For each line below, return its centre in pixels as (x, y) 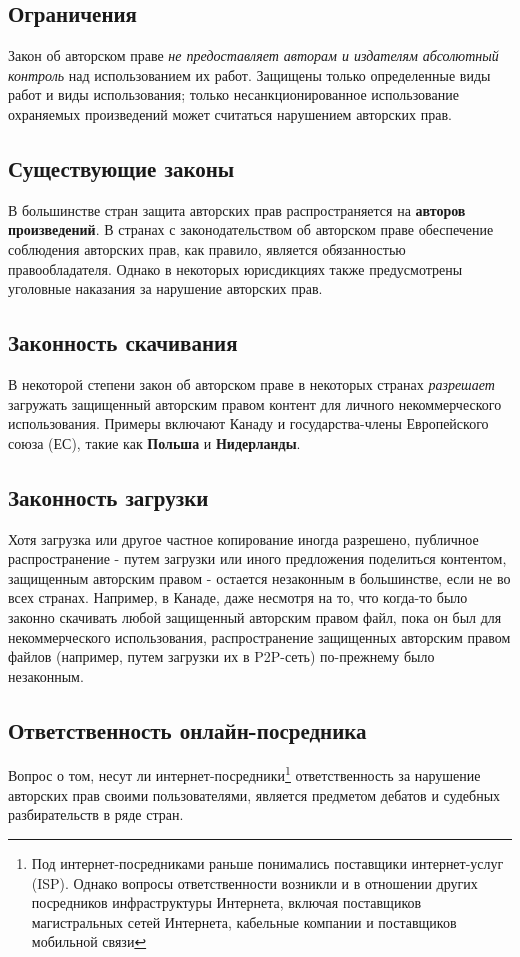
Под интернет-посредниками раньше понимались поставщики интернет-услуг (267, 862)
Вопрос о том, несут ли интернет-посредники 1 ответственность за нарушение (244, 774)
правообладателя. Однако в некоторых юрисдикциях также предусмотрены (235, 268)
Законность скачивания (123, 342)
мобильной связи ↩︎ (89, 941)
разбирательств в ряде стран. (96, 814)
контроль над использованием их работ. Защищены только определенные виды (249, 74)
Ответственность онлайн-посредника (187, 729)
